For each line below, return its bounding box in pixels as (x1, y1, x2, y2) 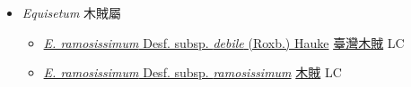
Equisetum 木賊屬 (22, 4, 122, 21)
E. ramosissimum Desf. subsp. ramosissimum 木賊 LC (43, 63, 342, 82)
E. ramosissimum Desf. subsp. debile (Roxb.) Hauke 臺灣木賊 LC (43, 33, 405, 51)
